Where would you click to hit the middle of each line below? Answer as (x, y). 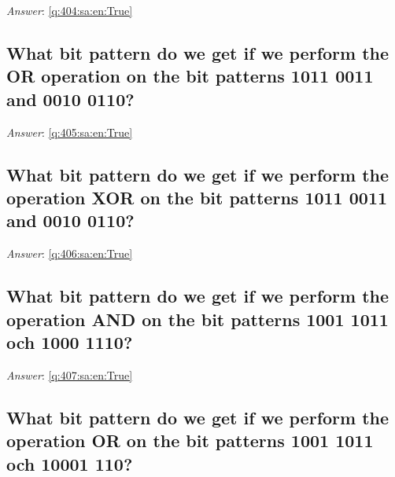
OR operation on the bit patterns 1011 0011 (190, 76)
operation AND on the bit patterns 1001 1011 (197, 319)
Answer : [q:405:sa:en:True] (70, 132)
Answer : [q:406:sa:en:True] (70, 253)
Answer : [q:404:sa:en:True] (70, 10)
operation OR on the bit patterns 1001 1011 (190, 440)
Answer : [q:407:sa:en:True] (70, 374)
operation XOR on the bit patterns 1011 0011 (197, 197)
